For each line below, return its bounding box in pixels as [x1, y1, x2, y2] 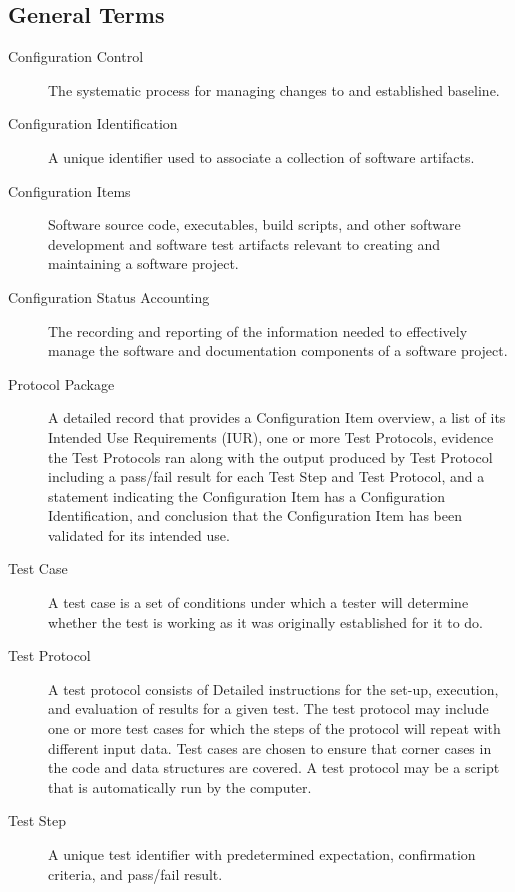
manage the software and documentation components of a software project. [48, 340, 508, 361]
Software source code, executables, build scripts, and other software [48, 214, 461, 235]
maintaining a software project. [48, 253, 239, 274]
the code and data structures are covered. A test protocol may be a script [48, 757, 500, 778]
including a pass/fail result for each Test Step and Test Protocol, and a [48, 466, 485, 487]
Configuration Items [8, 180, 131, 201]
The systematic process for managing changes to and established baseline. [48, 79, 500, 100]
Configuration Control [8, 46, 144, 67]
